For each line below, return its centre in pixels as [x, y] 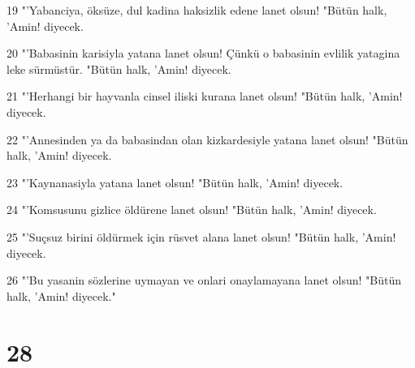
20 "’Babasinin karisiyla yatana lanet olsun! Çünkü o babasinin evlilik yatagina [203, 53]
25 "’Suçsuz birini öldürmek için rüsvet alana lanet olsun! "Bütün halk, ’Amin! [201, 236]
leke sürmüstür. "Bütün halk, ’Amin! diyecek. [119, 68]
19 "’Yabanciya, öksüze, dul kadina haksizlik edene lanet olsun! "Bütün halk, [197, 10]
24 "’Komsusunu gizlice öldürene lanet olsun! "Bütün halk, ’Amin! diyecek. [192, 210]
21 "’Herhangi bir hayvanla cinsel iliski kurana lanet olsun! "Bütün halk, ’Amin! [205, 96]
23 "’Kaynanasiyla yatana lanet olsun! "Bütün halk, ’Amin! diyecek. [175, 182]
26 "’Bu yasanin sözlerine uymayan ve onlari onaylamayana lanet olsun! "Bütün [204, 280]
